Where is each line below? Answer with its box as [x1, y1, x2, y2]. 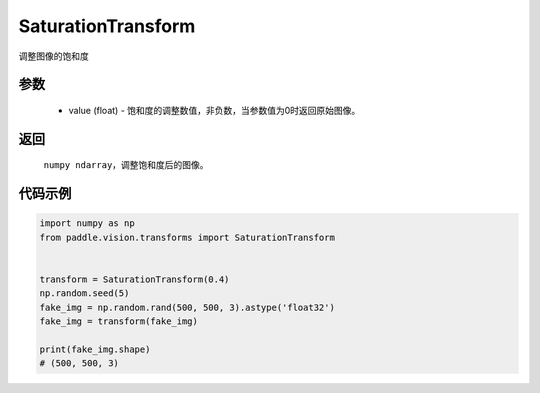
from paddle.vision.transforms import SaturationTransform [39, 231, 335, 243]
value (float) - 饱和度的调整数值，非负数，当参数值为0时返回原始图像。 [68, 104, 361, 116]
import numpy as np [39, 218, 135, 229]
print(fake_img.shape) [39, 343, 151, 355]
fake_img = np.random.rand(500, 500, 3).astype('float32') [39, 301, 335, 313]
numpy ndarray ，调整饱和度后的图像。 [43, 159, 209, 171]
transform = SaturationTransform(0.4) [39, 273, 230, 285]
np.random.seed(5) [39, 288, 130, 299]
